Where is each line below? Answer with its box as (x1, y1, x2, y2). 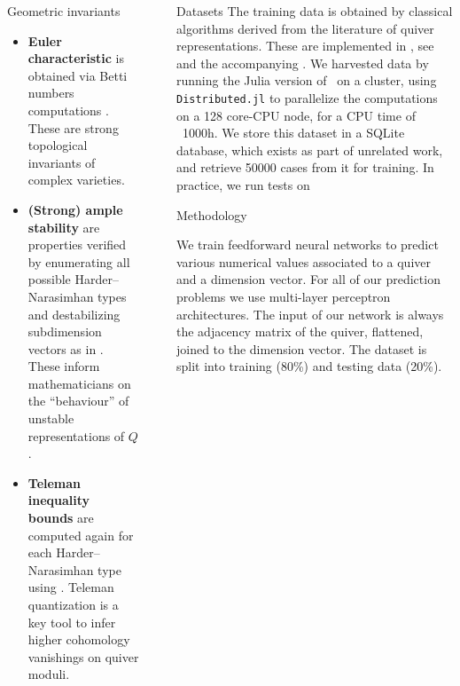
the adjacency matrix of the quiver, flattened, (175, 322, 424, 341)
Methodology (175, 205, 247, 224)
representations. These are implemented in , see (175, 36, 434, 55)
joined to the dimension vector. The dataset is (175, 339, 427, 358)
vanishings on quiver (27, 647, 139, 666)
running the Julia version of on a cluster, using (175, 71, 437, 90)
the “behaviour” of (27, 391, 129, 410)
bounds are (27, 509, 94, 527)
